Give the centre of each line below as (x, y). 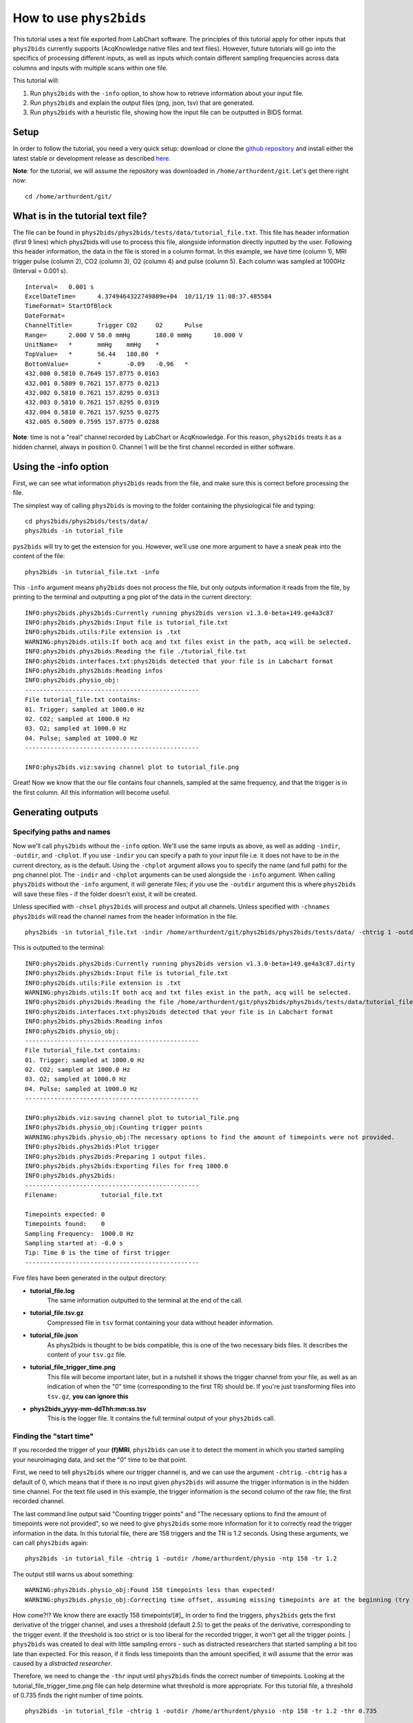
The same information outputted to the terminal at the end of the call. (145, 1301)
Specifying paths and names (62, 832)
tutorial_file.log (52, 1291)
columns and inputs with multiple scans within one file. (90, 68)
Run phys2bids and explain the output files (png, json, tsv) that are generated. (142, 103)
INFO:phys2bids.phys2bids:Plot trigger (92, 1147)
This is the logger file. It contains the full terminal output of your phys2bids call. (161, 1418)
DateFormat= (45, 316)
